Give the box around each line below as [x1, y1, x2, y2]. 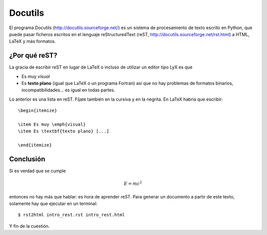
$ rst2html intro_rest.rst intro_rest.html [18, 212, 125, 218]
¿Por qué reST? [9, 51, 58, 60]
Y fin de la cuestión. [9, 223, 50, 229]
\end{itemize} [18, 142, 52, 148]
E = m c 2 [124, 180, 142, 187]
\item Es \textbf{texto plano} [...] [18, 128, 110, 134]
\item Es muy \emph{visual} [18, 121, 86, 127]
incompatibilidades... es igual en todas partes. [21, 87, 116, 93]
